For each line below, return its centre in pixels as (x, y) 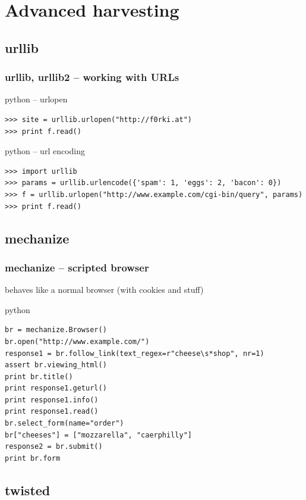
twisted (28, 490)
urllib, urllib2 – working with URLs (92, 77)
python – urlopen (36, 99)
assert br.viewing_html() (56, 365)
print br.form (33, 458)
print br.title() (39, 376)
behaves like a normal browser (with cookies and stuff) (104, 290)
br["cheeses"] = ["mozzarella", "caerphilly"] (98, 435)
